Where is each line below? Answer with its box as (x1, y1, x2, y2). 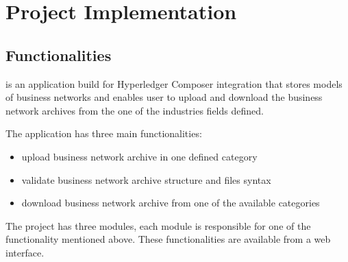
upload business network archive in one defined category (21, 149, 258, 163)
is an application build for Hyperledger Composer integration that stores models (5, 76, 343, 91)
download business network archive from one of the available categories (21, 195, 320, 210)
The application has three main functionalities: (5, 126, 202, 141)
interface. (5, 245, 45, 259)
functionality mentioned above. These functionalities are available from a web (5, 232, 331, 246)
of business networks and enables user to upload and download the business (5, 90, 323, 104)
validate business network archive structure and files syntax (21, 172, 271, 187)
